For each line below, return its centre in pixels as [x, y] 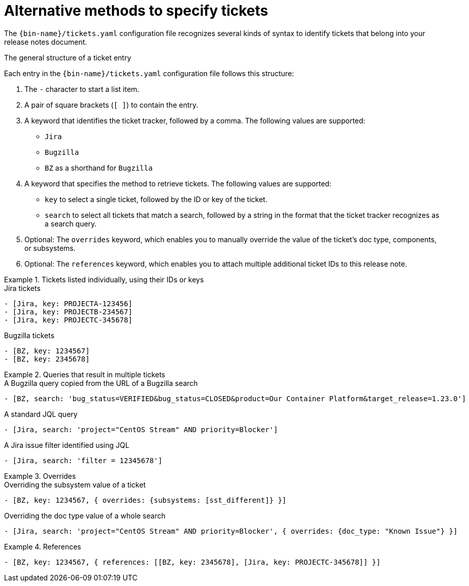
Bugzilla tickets [29, 335]
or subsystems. [50, 248]
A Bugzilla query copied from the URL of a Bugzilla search [101, 383]
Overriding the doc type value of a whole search [85, 515]
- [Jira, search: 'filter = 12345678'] [83, 460]
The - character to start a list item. [82, 89]
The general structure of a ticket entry [68, 57]
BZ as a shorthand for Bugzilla [99, 168]
